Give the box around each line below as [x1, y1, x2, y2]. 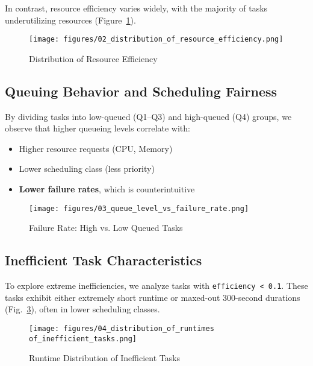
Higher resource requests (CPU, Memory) [19, 142, 173, 154]
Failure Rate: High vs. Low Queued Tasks [29, 221, 183, 234]
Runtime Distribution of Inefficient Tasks [29, 352, 181, 364]
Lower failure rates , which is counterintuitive [19, 183, 195, 195]
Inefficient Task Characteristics [5, 251, 202, 270]
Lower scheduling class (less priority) [19, 162, 155, 175]
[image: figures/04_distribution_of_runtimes [29, 324, 214, 333]
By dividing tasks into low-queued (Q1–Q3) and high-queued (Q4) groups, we [5, 110, 292, 122]
